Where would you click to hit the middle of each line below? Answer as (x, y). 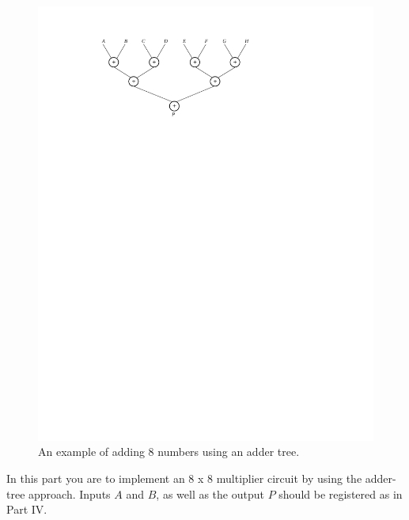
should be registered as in (341, 493)
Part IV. (27, 509)
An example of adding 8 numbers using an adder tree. (169, 452)
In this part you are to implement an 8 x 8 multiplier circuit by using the (184, 478)
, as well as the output (210, 493)
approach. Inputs (70, 493)
